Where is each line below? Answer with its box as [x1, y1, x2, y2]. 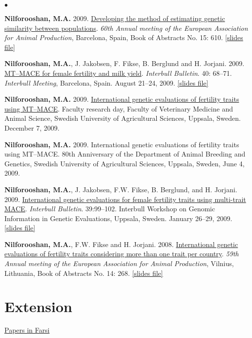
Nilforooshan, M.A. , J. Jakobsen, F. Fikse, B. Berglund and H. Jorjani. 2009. [4, 58, 245, 68]
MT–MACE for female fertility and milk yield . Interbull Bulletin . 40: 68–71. [4, 68, 232, 78]
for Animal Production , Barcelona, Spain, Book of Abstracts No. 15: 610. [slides [4, 32, 243, 43]
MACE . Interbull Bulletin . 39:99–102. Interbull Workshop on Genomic [4, 203, 215, 214]
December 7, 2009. [4, 122, 60, 133]
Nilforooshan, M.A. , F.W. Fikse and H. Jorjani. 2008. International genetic [4, 239, 238, 249]
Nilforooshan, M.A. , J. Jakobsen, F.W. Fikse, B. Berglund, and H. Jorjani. [4, 184, 237, 194]
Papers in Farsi [4, 325, 50, 335]
